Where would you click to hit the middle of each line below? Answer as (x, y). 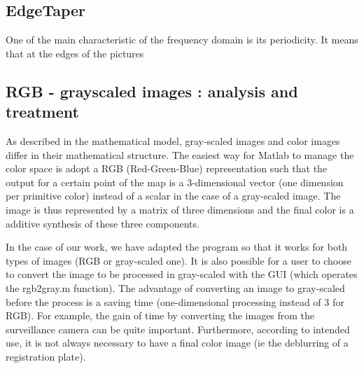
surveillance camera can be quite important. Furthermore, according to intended (178, 329)
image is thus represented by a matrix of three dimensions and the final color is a (180, 209)
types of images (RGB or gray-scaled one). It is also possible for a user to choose (178, 260)
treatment (42, 112)
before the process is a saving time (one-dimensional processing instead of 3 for (175, 301)
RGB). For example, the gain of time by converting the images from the (160, 315)
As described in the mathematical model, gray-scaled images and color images (173, 140)
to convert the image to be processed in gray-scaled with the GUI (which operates (182, 274)
